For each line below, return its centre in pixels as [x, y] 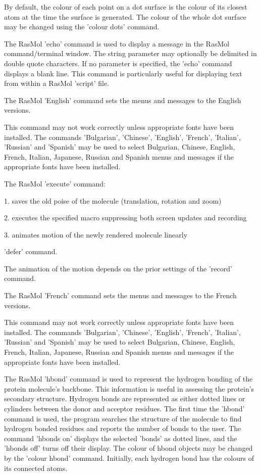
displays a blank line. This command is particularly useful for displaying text [123, 73]
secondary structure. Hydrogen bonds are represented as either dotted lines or [125, 398]
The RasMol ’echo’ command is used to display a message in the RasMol [117, 43]
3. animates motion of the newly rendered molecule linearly [96, 234]
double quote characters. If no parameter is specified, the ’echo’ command [118, 63]
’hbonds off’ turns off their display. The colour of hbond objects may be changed [128, 448]
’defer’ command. [31, 251]
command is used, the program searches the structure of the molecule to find [123, 418]
